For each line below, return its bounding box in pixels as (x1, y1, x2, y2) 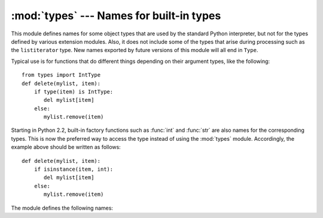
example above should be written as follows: (11, 144, 121, 151)
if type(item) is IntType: (33, 88, 114, 95)
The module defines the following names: (11, 204, 114, 211)
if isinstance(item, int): (33, 166, 114, 173)
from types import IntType (22, 72, 101, 78)
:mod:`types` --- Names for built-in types (11, 9, 221, 22)
